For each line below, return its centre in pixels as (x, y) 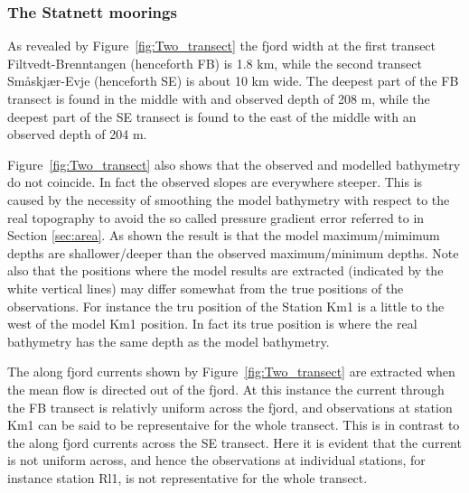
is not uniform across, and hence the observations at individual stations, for (216, 460)
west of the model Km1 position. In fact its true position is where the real (212, 324)
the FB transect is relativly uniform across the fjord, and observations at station (230, 407)
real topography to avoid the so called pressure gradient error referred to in (216, 217)
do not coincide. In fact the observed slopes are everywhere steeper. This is (215, 182)
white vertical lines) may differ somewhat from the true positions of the (206, 288)
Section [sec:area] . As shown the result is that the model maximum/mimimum (224, 235)
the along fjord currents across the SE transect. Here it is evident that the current (234, 442)
